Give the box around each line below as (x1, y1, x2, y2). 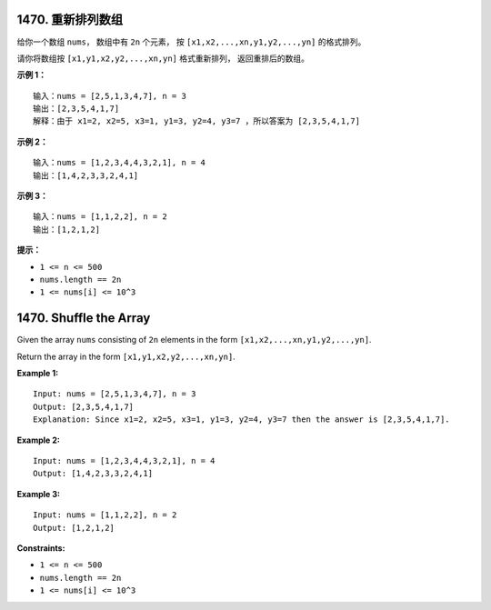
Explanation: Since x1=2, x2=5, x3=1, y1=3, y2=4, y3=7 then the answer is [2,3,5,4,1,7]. (33, 415, 450, 425)
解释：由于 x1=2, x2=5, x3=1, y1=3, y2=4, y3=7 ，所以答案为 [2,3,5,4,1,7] (33, 116, 361, 126)
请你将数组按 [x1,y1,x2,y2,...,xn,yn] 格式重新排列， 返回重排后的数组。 (16, 53, 309, 64)
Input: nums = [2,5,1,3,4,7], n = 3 (33, 389, 196, 399)
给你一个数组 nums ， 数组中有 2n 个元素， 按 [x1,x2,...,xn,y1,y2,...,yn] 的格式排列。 (16, 36, 366, 47)
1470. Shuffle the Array (16, 310, 151, 326)
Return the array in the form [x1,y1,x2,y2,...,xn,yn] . (16, 351, 235, 362)
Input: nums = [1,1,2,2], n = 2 (33, 510, 177, 520)
